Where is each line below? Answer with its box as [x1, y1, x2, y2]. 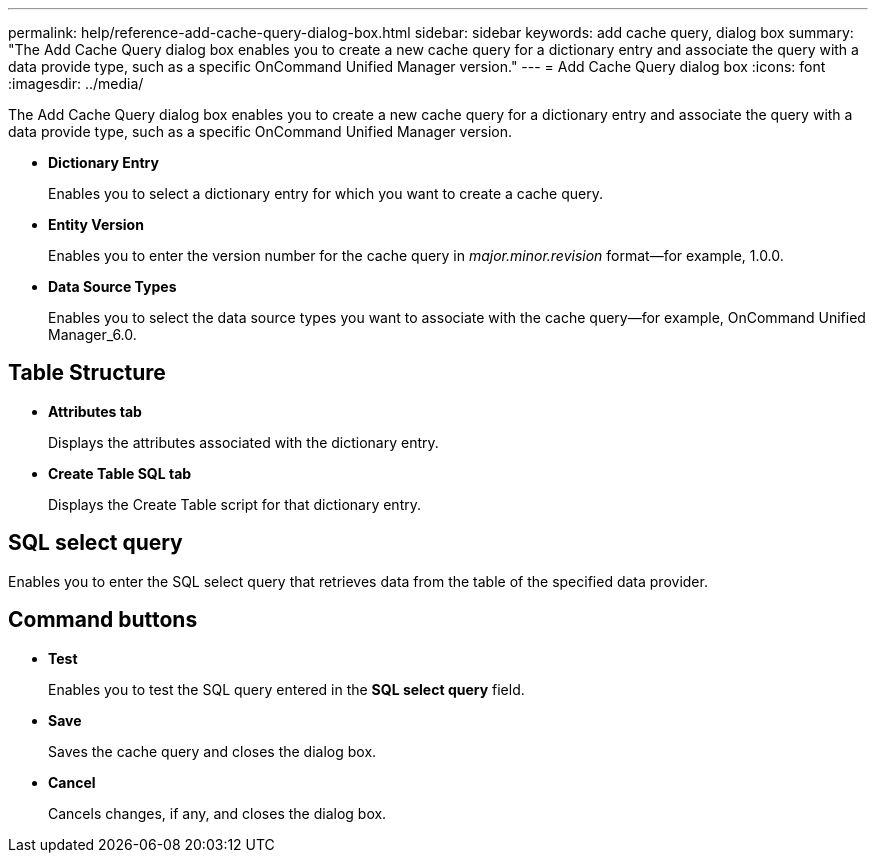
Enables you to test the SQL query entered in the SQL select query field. [48, 680, 525, 698]
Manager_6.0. [48, 326, 137, 343]
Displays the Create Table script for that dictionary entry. [48, 495, 421, 513]
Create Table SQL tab [48, 464, 192, 482]
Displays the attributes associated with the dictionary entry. [48, 433, 439, 451]
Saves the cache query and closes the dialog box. [48, 742, 377, 760]
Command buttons [8, 607, 198, 633]
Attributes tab [48, 402, 142, 420]
